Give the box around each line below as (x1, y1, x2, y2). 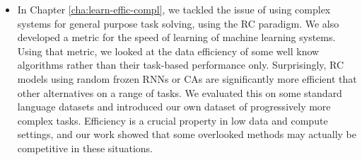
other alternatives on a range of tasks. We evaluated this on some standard (17, 85, 342, 100)
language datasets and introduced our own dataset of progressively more (17, 99, 331, 114)
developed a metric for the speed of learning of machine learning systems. (17, 30, 336, 45)
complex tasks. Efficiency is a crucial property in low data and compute (17, 113, 328, 127)
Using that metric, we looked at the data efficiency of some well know (17, 43, 320, 58)
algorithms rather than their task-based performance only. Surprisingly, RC (17, 57, 344, 72)
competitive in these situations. (17, 140, 153, 155)
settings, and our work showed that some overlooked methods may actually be (17, 127, 356, 142)
